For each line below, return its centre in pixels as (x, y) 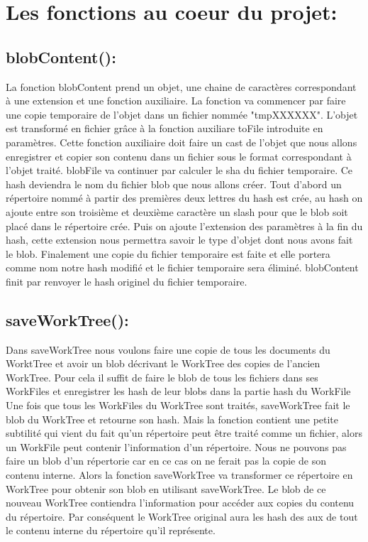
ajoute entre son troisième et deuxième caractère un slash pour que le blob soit (177, 211)
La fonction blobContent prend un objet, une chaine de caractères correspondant (181, 86)
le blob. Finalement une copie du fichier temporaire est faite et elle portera (168, 253)
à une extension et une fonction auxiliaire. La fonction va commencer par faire (176, 101)
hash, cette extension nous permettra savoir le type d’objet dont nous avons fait (179, 240)
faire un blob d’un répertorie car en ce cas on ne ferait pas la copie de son (166, 461)
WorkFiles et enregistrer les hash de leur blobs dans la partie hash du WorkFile (178, 391)
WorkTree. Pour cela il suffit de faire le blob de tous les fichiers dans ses (162, 377)
